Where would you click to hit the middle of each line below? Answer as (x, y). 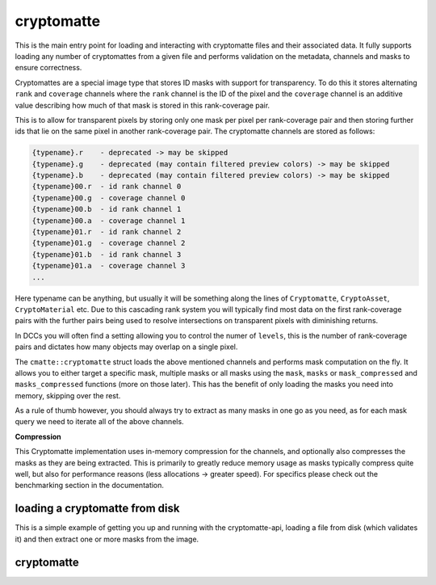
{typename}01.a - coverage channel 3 (109, 266)
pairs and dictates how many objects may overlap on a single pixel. (126, 347)
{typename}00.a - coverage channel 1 (109, 221)
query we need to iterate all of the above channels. (100, 422)
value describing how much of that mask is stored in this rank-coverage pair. (143, 105)
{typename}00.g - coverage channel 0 (109, 198)
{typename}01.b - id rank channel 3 (107, 254)
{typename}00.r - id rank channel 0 (107, 187)
